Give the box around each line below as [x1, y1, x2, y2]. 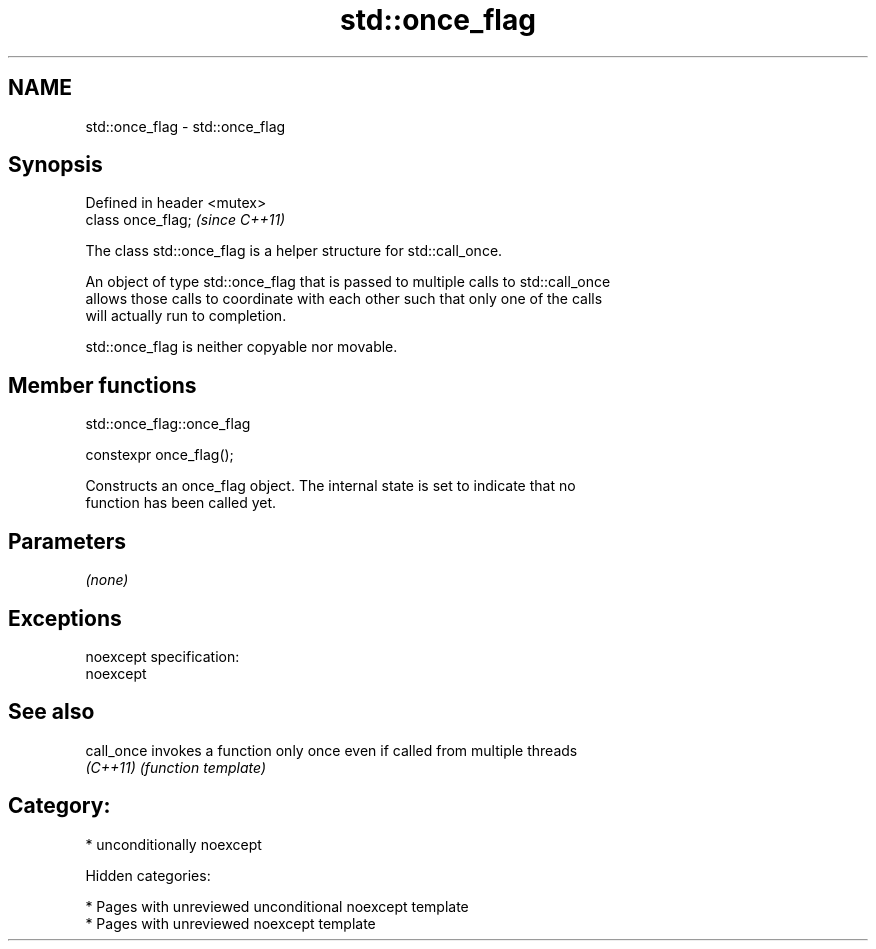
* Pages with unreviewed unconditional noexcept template [85, 897, 469, 915]
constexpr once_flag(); [85, 446, 234, 464]
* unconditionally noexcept [85, 835, 262, 853]
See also [8, 699, 95, 725]
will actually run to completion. [85, 307, 287, 325]
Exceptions [8, 605, 122, 631]
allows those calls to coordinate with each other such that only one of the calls [85, 290, 603, 308]
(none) [85, 571, 129, 589]
